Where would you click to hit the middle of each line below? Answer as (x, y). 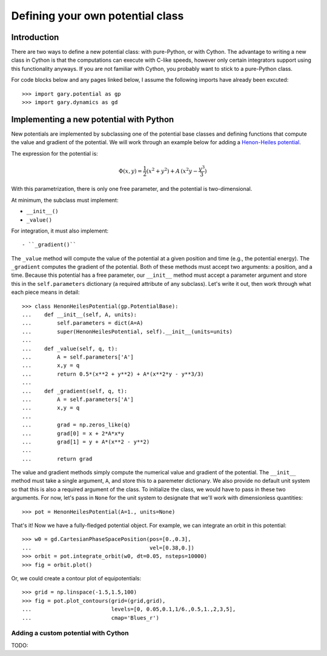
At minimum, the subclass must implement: (65, 200)
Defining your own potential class (97, 16)
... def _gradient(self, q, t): (75, 391)
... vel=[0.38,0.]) (108, 548)
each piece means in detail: (45, 292)
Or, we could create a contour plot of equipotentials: (76, 578)
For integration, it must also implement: (60, 231)
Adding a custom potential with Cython (70, 633)
